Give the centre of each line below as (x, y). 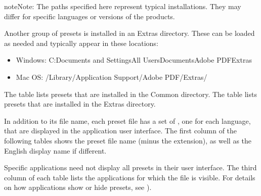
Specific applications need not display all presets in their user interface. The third (130, 167)
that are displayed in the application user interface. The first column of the (121, 131)
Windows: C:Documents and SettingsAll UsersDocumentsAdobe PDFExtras (134, 60)
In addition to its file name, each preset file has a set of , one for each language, (127, 120)
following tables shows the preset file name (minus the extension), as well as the (128, 140)
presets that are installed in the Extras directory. (80, 104)
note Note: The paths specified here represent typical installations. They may (123, 6)
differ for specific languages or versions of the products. (90, 16)
